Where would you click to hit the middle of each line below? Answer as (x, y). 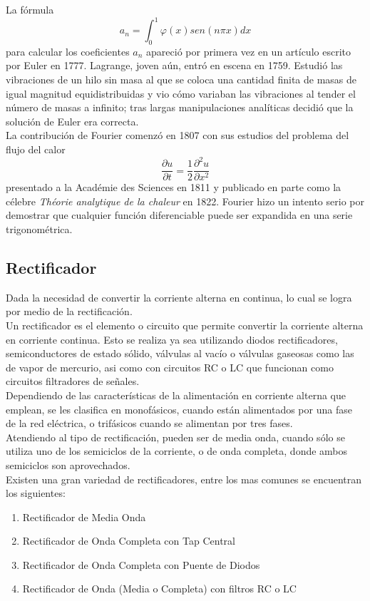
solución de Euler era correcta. (72, 121)
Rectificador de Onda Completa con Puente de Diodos (141, 564)
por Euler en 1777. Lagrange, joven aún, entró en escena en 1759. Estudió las (174, 65)
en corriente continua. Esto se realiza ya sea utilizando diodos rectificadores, (172, 339)
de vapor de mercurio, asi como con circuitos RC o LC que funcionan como (170, 367)
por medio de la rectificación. (69, 311)
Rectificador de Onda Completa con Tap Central (129, 541)
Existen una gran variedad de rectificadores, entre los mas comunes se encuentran (184, 479)
